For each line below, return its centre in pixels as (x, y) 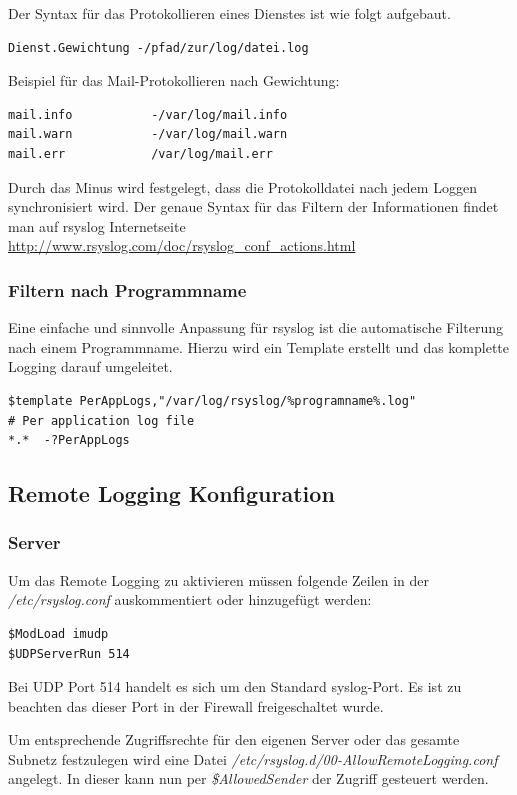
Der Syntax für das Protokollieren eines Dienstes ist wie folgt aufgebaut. (229, 13)
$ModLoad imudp (58, 633)
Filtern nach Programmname (127, 289)
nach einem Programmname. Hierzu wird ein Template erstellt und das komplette (259, 346)
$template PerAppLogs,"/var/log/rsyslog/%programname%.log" (212, 400)
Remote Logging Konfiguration (171, 493)
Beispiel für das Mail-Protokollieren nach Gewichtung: (174, 80)
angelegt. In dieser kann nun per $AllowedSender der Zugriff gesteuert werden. (248, 778)
